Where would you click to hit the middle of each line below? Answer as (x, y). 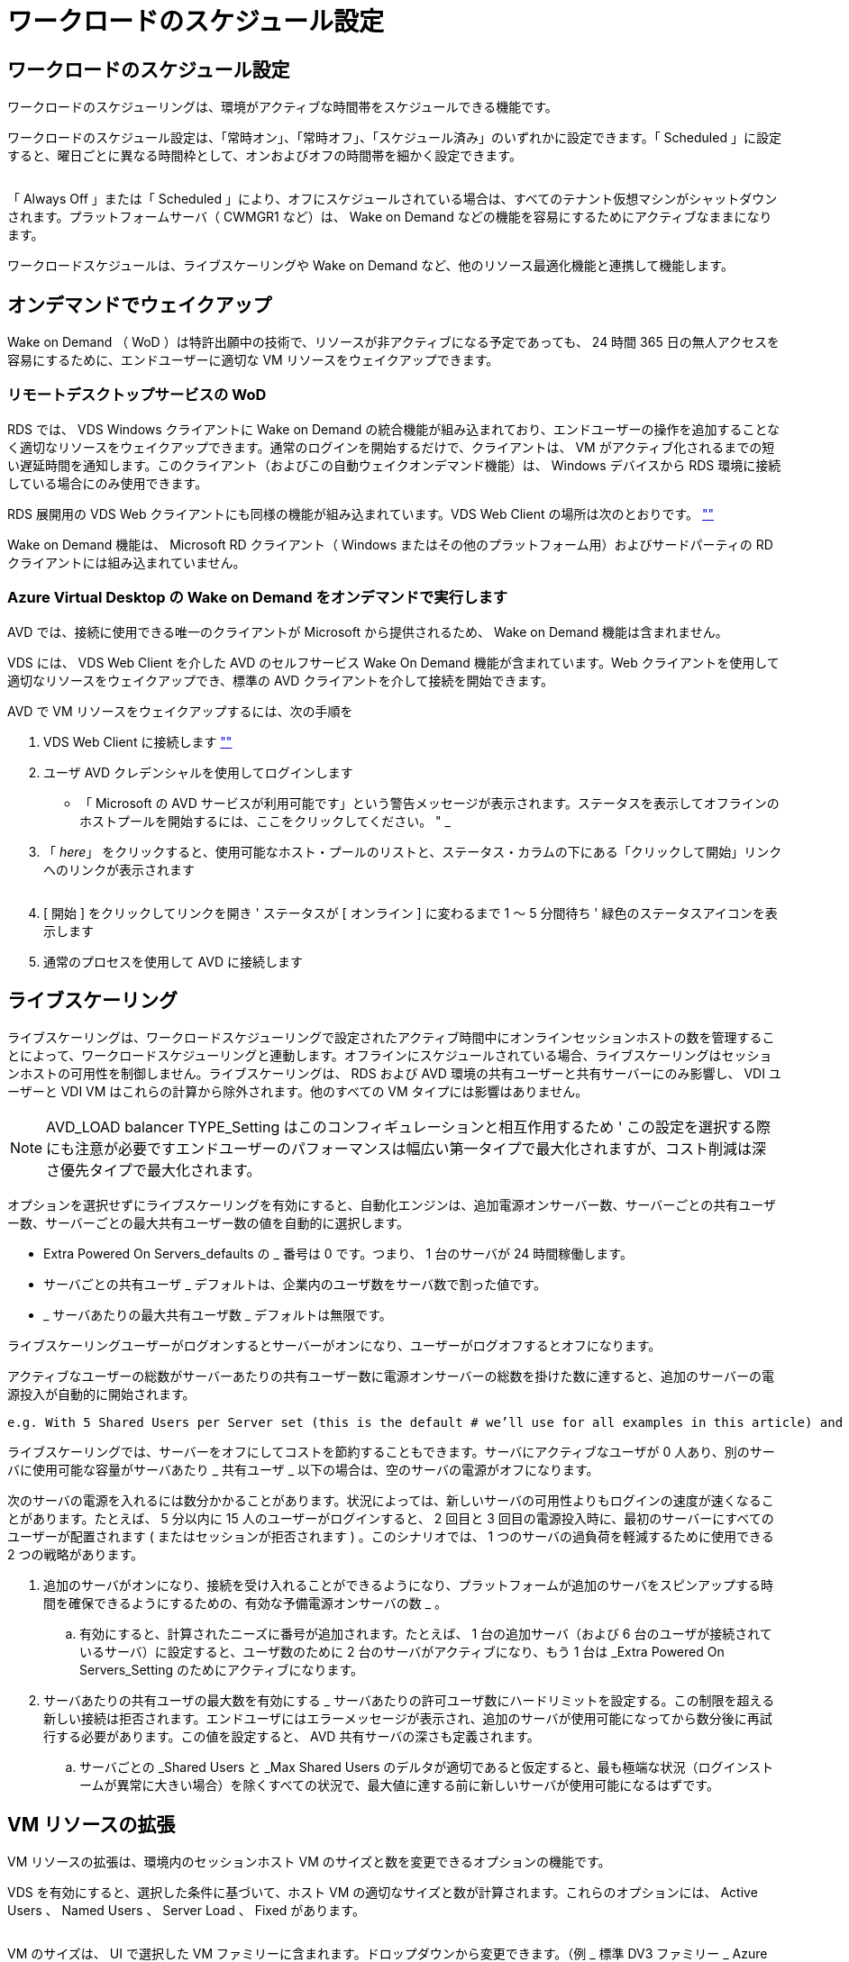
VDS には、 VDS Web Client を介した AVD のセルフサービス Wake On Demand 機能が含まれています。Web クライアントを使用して (393, 662)
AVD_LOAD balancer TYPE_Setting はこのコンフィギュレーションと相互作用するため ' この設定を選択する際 (409, 1127)
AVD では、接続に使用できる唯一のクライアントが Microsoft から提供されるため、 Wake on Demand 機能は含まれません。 (368, 631)
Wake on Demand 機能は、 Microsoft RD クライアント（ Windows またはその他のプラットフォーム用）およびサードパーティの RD (390, 544)
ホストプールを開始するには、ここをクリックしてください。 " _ (265, 821)
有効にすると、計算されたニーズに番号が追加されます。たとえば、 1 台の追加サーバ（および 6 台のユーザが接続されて (426, 1634)
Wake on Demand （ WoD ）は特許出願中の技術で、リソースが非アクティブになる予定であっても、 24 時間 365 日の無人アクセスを (393, 342)
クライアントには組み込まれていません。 (127, 562)
